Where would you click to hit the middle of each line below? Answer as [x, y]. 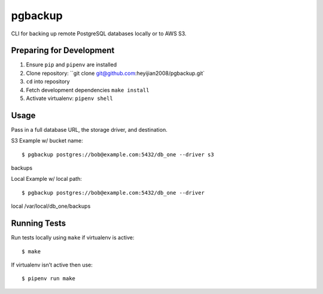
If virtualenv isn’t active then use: [52, 265]
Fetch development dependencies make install [88, 90]
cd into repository [48, 81]
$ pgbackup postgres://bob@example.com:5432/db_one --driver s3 [118, 154]
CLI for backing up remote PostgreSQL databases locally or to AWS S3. [99, 34]
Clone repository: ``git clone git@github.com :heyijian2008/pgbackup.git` [115, 73]
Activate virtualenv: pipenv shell [69, 98]
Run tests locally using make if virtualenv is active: [73, 238]
